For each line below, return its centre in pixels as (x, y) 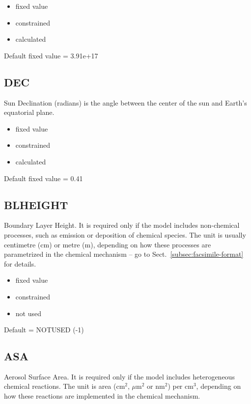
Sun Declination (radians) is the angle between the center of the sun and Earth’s (125, 102)
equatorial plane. (29, 112)
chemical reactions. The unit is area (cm (65, 386)
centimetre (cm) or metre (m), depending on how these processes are (108, 244)
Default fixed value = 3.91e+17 (51, 55)
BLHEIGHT (36, 204)
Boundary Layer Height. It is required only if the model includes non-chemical (122, 225)
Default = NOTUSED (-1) (44, 330)
